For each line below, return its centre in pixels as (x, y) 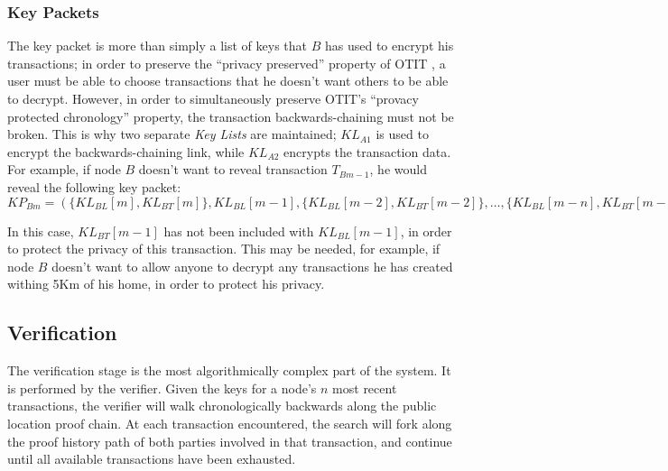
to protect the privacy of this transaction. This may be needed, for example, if (224, 249)
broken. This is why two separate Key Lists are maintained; (172, 134)
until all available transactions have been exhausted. (152, 459)
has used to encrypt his (389, 46)
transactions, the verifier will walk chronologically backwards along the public (222, 406)
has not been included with (239, 231)
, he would (398, 169)
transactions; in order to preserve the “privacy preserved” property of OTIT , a (227, 63)
